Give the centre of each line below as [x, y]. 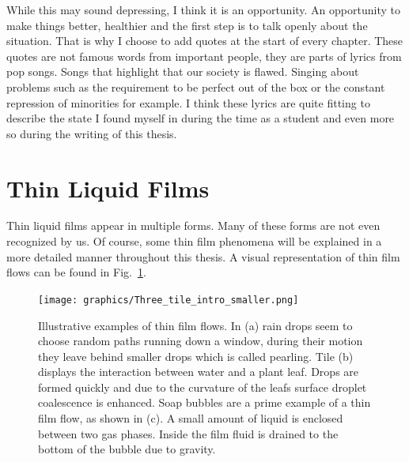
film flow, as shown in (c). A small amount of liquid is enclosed [191, 418]
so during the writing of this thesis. [92, 133]
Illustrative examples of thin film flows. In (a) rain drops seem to [195, 325]
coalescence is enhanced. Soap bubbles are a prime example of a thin [204, 402]
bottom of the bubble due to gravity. [127, 449]
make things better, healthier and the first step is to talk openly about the [187, 25]
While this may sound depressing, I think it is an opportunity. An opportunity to [203, 9]
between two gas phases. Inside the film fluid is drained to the [188, 433]
